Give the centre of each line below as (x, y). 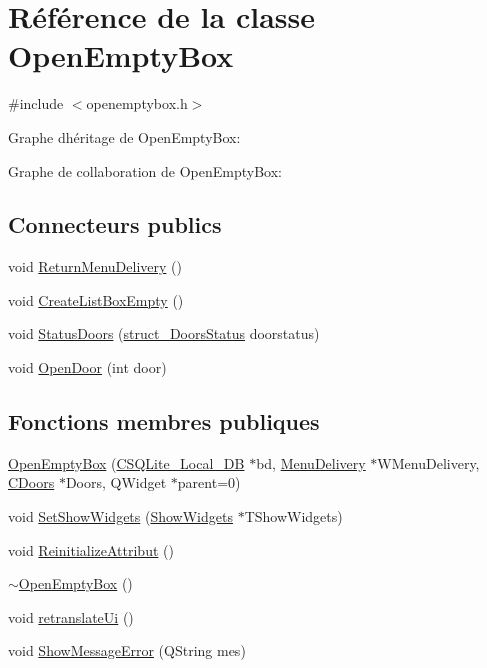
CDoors (31, 482)
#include (36, 103)
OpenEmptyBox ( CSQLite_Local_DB (126, 462)
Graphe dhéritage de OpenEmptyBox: (124, 136)
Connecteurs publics (115, 224)
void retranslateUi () (71, 616)
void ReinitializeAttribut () (91, 549)
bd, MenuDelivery (311, 462)
